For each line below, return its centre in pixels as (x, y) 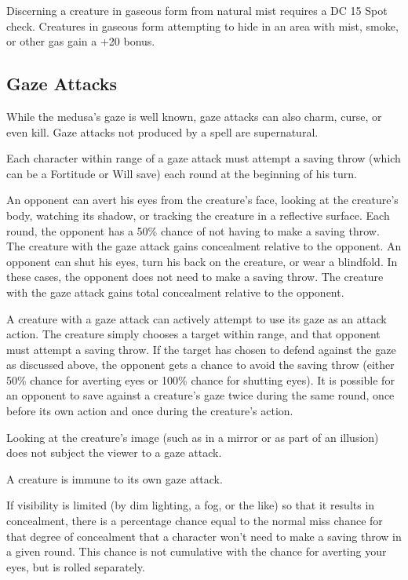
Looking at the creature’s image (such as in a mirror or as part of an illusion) (193, 437)
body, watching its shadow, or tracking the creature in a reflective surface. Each (198, 215)
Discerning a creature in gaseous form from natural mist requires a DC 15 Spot (197, 10)
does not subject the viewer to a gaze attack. (114, 452)
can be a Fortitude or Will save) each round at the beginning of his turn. (182, 173)
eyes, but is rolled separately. (76, 566)
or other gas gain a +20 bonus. (81, 41)
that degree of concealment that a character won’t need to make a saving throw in (204, 536)
